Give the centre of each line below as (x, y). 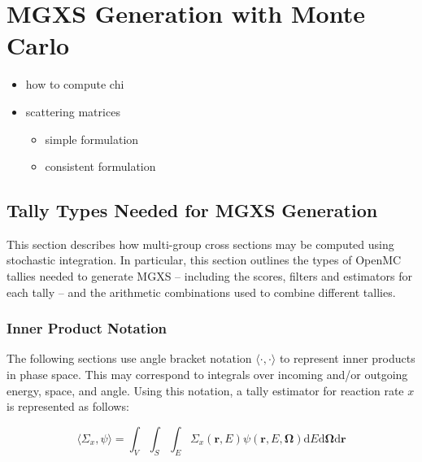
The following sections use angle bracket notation (129, 358)
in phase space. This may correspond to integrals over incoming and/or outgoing (207, 375)
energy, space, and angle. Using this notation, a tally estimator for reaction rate (205, 390)
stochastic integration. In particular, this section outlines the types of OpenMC (204, 260)
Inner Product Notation (87, 328)
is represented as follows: (68, 406)
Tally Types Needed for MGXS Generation (192, 210)
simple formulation (92, 139)
